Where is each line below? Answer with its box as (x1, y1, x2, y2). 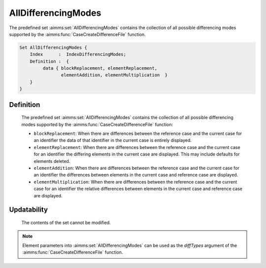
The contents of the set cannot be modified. (21, 220, 111, 226)
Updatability (9, 205, 48, 214)
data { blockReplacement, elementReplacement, (42, 66, 158, 71)
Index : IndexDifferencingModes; (30, 52, 127, 57)
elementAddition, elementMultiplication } (61, 72, 168, 78)
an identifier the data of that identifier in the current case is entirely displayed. (33, 137, 192, 143)
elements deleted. (33, 158, 70, 164)
